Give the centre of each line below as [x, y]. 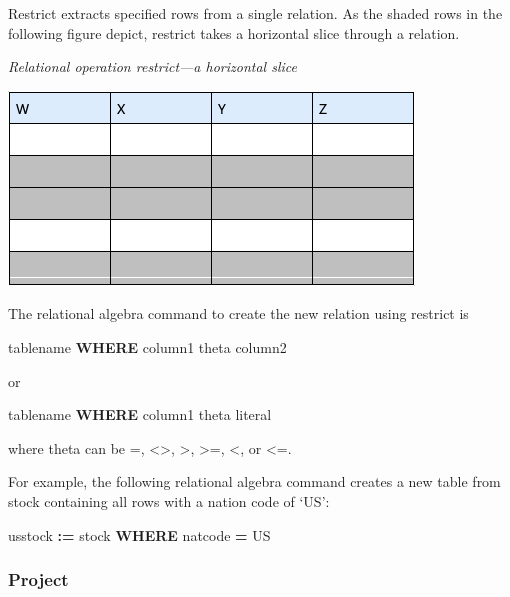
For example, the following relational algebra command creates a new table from [254, 481]
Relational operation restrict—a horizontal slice [152, 66]
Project [38, 579]
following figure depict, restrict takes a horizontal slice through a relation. [234, 32]
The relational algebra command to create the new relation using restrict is [238, 313]
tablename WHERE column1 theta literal [140, 414]
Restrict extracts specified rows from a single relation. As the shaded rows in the [255, 13]
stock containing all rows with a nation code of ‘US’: [169, 500]
